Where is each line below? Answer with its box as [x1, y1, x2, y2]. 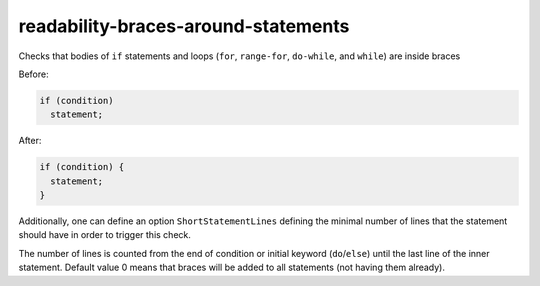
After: [18, 135, 42, 147]
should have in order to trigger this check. [18, 229, 192, 241]
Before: [18, 68, 49, 80]
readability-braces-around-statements [18, 15, 350, 37]
